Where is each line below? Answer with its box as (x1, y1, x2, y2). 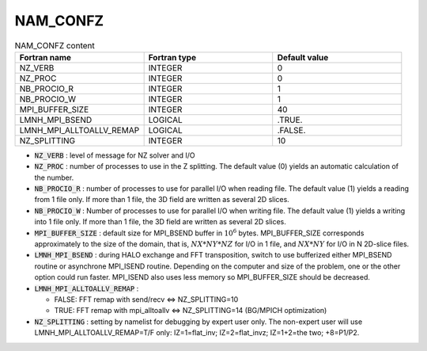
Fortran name (19, 52, 71, 63)
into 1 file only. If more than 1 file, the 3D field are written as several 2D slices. (34, 217, 286, 227)
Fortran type (148, 52, 197, 63)
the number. (34, 173, 74, 182)
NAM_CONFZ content (14, 40, 95, 51)
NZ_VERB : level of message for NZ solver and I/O (34, 151, 195, 160)
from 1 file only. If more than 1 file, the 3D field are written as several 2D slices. (34, 195, 290, 204)
